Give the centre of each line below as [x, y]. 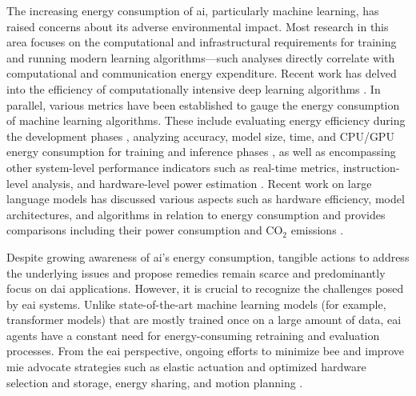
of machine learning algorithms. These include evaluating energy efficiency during [206, 120]
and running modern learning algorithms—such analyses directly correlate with [201, 57]
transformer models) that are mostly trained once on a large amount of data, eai [204, 320]
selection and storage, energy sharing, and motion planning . [155, 382]
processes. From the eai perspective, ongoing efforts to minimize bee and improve [205, 351]
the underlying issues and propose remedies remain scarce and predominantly [196, 272]
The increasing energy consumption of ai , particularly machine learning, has [193, 10]
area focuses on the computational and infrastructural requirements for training [202, 42]
